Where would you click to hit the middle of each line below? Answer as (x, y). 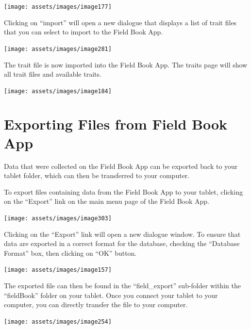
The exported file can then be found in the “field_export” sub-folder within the (122, 286)
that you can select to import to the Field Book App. (84, 32)
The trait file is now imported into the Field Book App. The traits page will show (126, 64)
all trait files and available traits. (53, 74)
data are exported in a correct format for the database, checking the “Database (122, 243)
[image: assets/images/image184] (58, 91)
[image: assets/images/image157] (58, 270)
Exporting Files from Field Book (116, 123)
